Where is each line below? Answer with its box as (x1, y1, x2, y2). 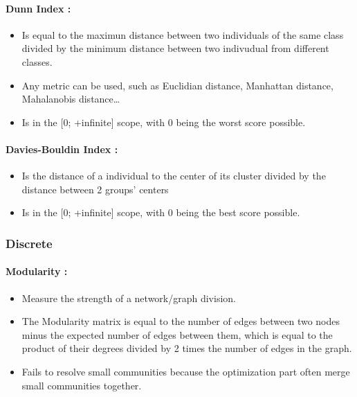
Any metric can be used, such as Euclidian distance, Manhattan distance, (21, 78, 333, 92)
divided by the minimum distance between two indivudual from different (21, 41, 329, 55)
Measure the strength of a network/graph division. (21, 290, 236, 305)
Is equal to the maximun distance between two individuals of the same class (21, 27, 344, 42)
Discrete (6, 234, 53, 252)
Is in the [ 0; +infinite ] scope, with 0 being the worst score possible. (21, 114, 306, 129)
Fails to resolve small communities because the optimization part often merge (21, 364, 350, 378)
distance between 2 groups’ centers (21, 182, 169, 196)
